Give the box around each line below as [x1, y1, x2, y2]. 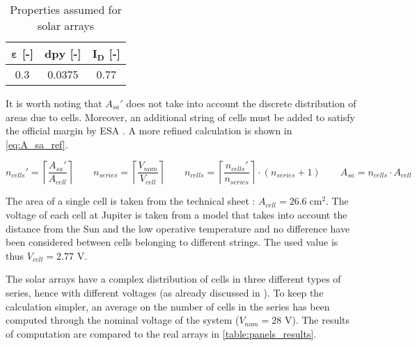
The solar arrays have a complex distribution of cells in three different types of [6, 272, 341, 286]
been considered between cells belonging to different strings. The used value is [6, 235, 338, 249]
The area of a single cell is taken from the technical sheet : [6, 194, 255, 208]
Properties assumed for [10, 1, 122, 17]
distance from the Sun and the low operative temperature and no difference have [6, 221, 350, 235]
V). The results [284, 313, 350, 327]
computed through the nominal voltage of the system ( [6, 313, 239, 327]
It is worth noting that [6, 96, 102, 110]
